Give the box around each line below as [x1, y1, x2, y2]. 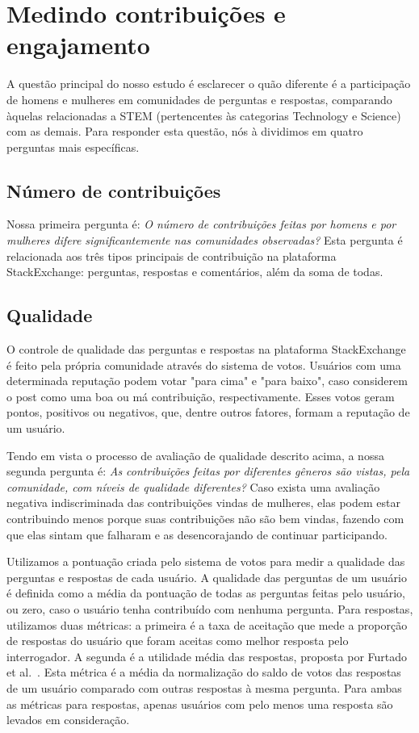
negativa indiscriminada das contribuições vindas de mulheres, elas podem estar [6, 494, 400, 511]
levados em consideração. [6, 711, 130, 728]
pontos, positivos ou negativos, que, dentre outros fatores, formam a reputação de [6, 404, 410, 421]
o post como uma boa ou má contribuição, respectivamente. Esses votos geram [6, 387, 395, 404]
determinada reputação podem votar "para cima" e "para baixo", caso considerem [6, 372, 408, 389]
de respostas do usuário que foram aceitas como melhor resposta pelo [6, 632, 349, 649]
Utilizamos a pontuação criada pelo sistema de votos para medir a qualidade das [6, 553, 405, 570]
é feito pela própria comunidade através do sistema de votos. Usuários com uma [6, 356, 401, 373]
